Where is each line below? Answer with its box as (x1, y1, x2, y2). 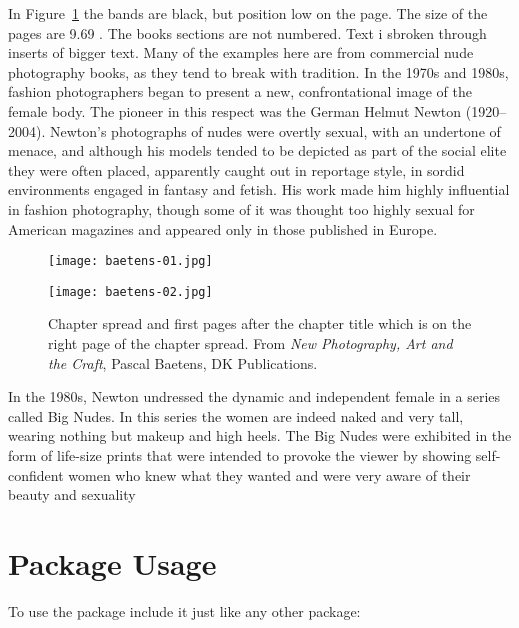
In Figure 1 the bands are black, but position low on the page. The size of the (8, 3, 488, 23)
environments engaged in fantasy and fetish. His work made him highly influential (8, 179, 510, 200)
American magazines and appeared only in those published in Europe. (8, 218, 438, 239)
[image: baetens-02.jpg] (48, 284, 213, 299)
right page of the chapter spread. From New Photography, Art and (48, 333, 453, 354)
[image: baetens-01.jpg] (48, 254, 213, 269)
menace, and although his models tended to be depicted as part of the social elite (8, 140, 507, 161)
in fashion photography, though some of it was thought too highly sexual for (8, 198, 475, 219)
